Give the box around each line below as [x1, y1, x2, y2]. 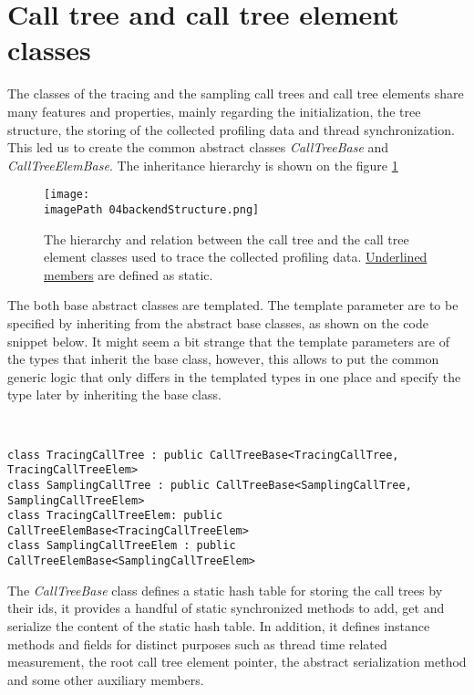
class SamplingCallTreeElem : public [7, 539, 236, 553]
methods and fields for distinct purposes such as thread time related [7, 634, 387, 653]
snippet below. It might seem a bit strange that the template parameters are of [7, 331, 449, 350]
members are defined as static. [44, 265, 213, 284]
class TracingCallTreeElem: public [7, 509, 223, 523]
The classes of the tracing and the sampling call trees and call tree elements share [7, 84, 464, 103]
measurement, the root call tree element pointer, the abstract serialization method [7, 652, 467, 671]
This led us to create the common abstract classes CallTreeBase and [7, 138, 389, 157]
